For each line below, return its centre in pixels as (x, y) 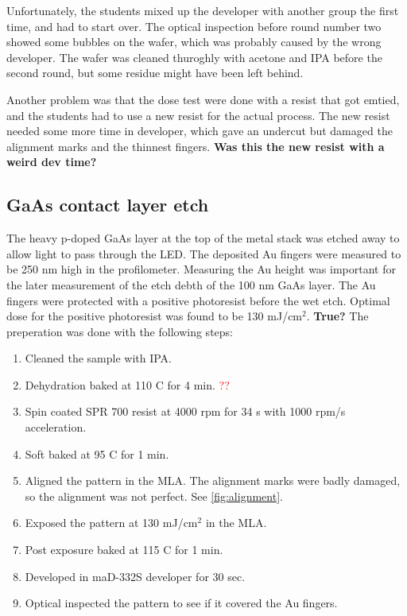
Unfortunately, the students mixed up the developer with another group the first (203, 10)
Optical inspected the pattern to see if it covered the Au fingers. (181, 603)
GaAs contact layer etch (108, 205)
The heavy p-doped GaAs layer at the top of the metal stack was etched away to (203, 238)
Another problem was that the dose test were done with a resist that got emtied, (203, 99)
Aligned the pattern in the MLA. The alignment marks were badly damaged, (213, 480)
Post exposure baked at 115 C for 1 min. (124, 550)
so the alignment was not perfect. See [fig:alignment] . (154, 496)
